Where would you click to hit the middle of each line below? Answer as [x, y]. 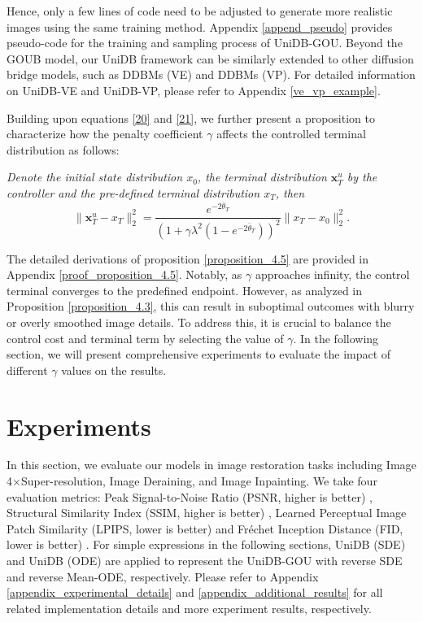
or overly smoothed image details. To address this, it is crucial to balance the [199, 322]
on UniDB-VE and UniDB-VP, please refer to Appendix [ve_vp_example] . [194, 90]
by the [362, 177]
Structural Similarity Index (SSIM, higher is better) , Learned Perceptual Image [207, 513]
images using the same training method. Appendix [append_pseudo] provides [200, 26]
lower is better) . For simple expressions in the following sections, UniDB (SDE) [206, 544]
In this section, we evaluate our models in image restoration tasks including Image [211, 465]
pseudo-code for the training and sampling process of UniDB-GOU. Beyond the [205, 43]
